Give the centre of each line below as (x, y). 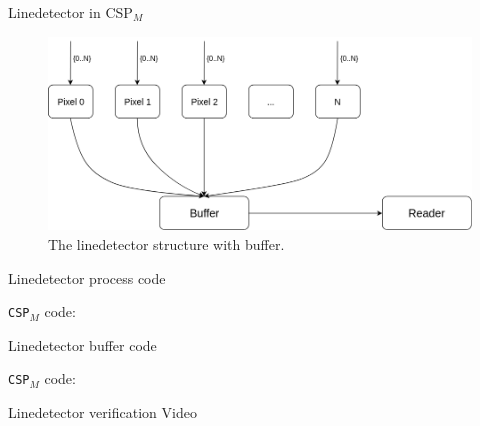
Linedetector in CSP (70, 12)
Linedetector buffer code (82, 344)
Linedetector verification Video (102, 412)
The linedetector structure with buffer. (166, 243)
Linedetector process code (87, 277)
